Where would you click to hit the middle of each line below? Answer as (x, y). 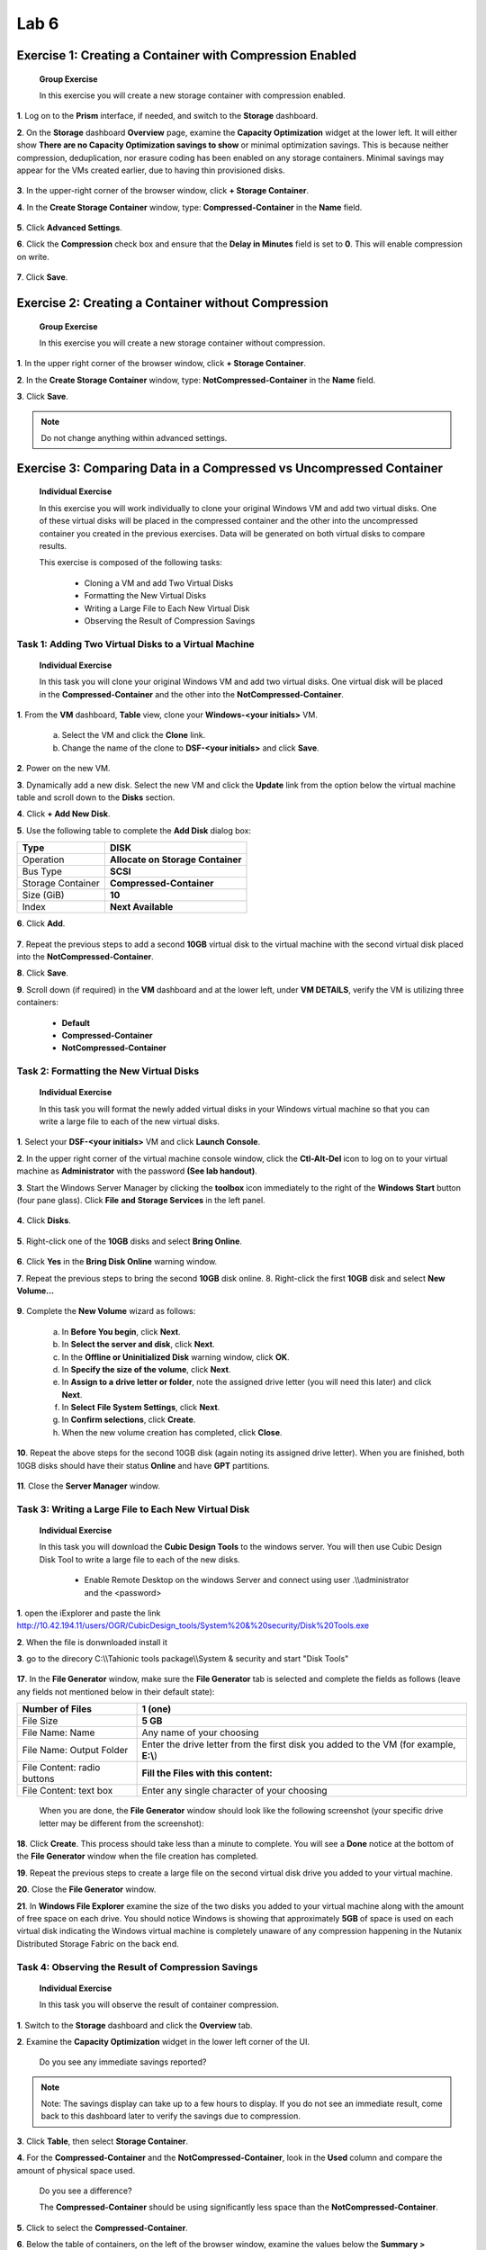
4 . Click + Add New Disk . (63, 814)
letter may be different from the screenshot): (121, 1823)
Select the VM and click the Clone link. (134, 735)
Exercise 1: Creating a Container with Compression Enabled (187, 55)
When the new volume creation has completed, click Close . (172, 1432)
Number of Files (57, 1709)
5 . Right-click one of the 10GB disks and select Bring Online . (130, 1241)
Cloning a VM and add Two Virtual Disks (159, 583)
